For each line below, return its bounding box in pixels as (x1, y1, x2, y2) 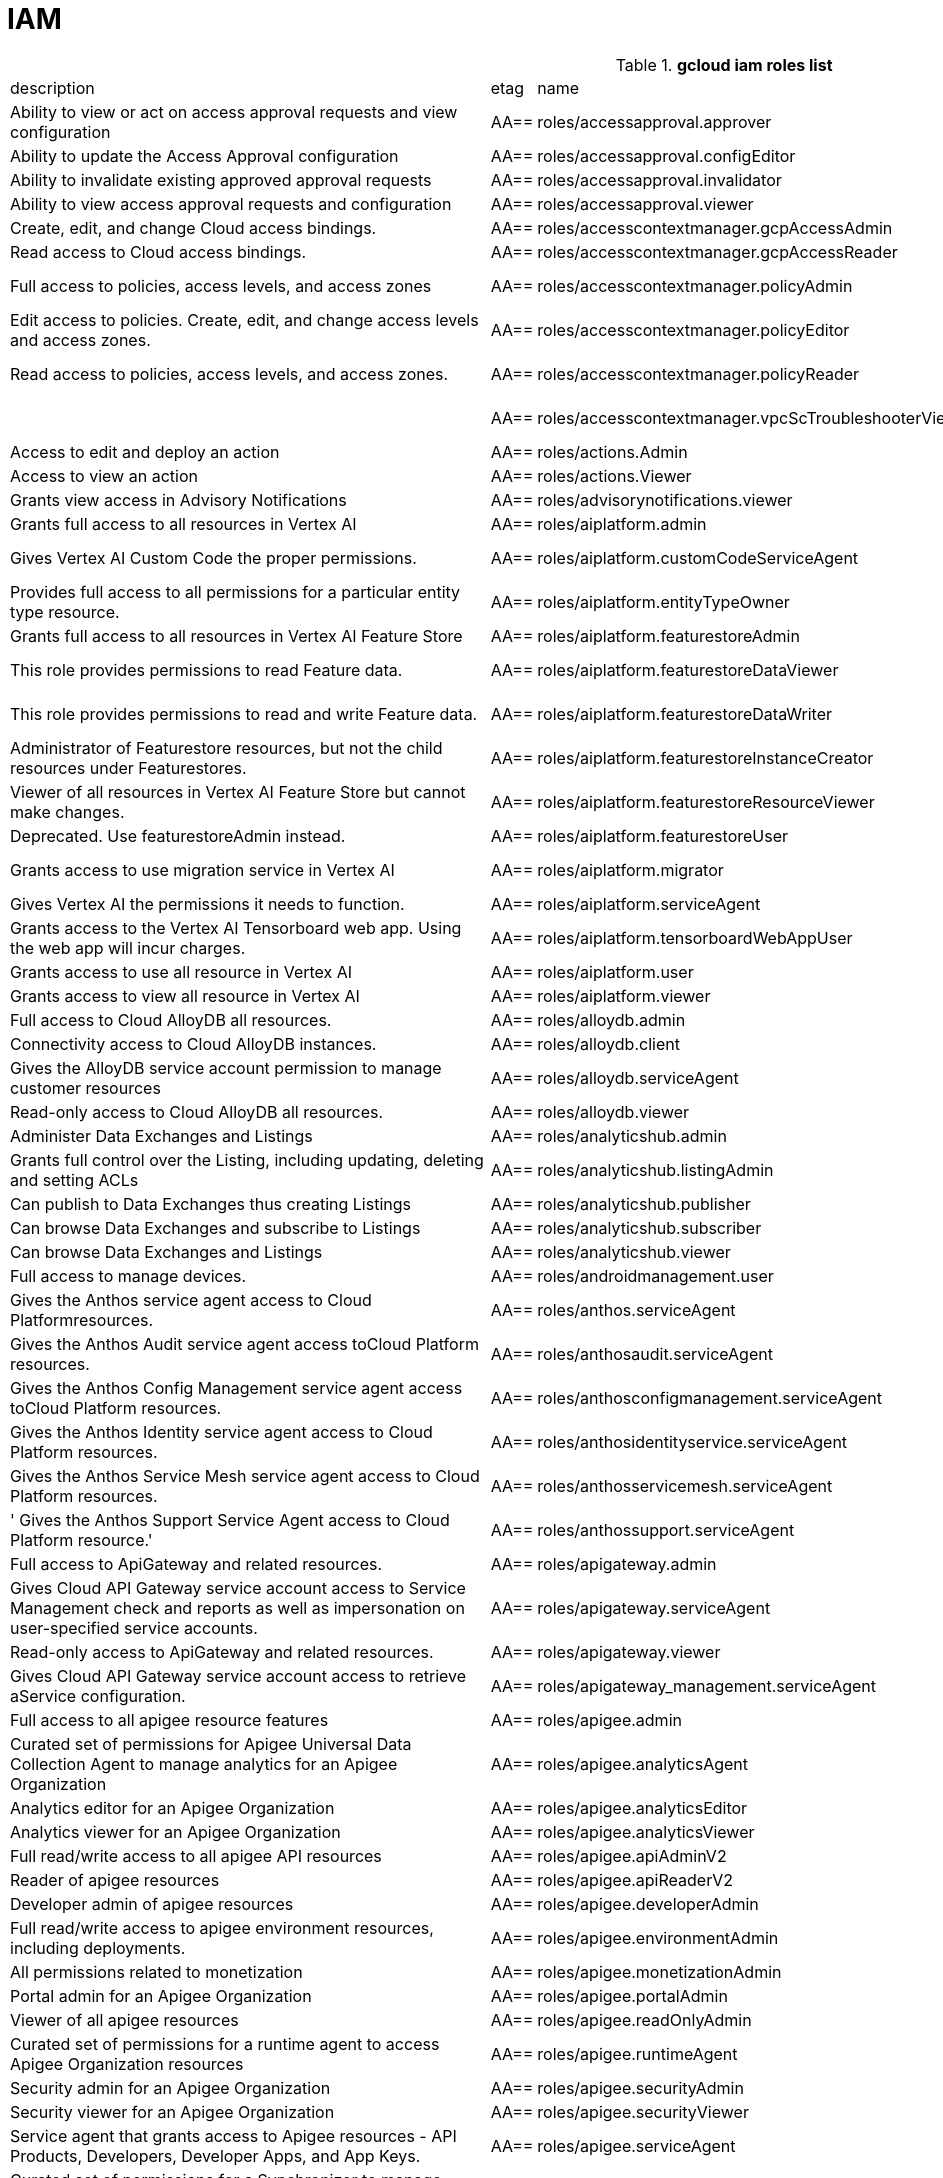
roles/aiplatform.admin (537, 513, 707, 534)
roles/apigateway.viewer (537, 1641, 721, 1662)
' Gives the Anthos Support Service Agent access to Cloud (10, 1509, 450, 1530)
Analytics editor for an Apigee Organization (10, 1797, 335, 1818)
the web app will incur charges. (10, 937, 246, 958)
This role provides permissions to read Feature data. (10, 659, 403, 680)
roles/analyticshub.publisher (537, 1193, 751, 1214)
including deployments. (10, 1937, 186, 1958)
